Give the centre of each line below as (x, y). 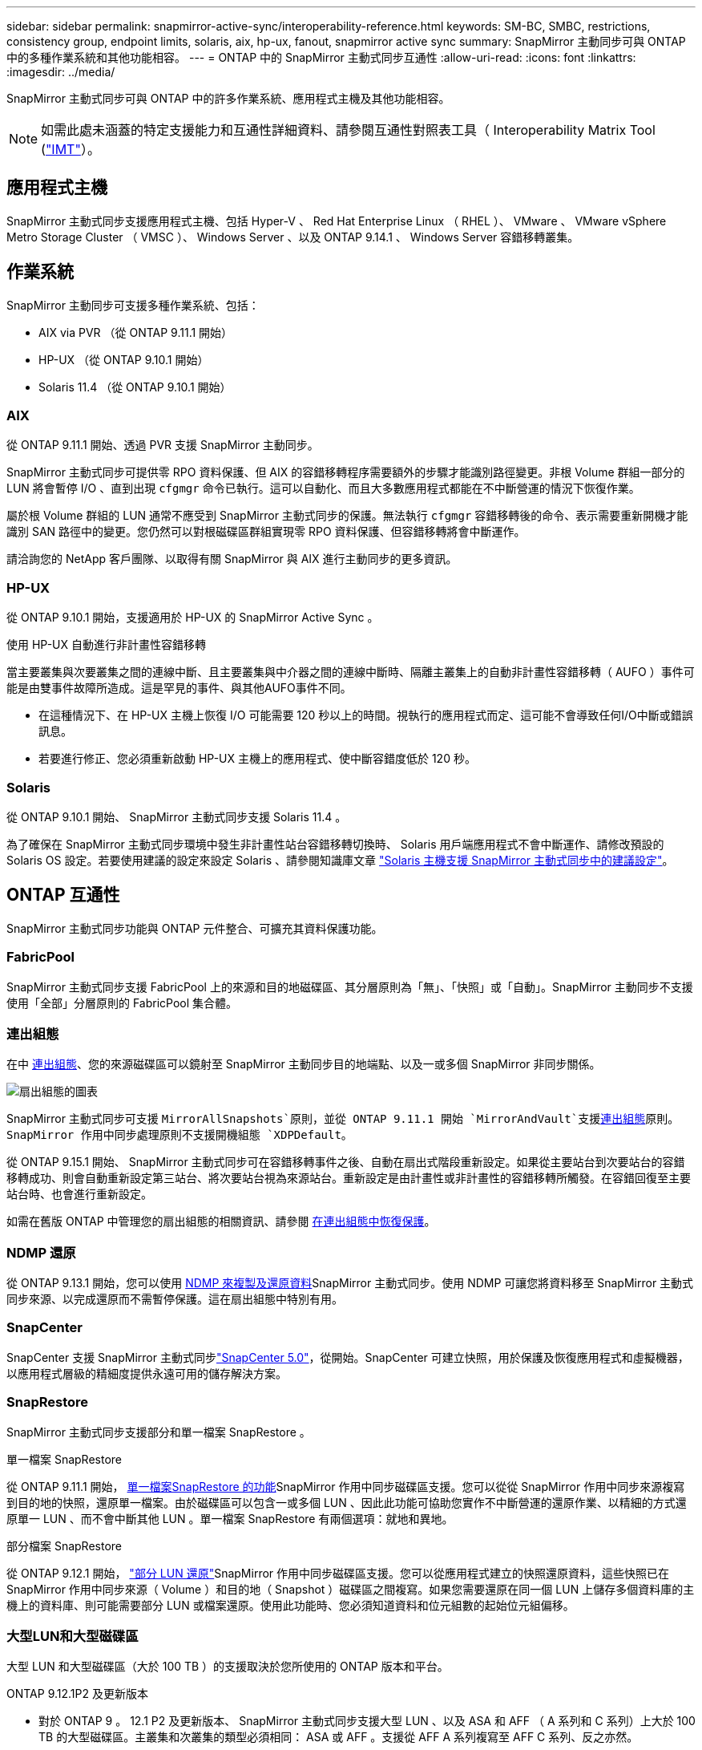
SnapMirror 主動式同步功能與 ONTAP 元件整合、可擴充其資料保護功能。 (195, 928)
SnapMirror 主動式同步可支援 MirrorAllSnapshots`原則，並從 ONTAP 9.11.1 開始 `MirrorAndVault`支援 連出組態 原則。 (343, 1119)
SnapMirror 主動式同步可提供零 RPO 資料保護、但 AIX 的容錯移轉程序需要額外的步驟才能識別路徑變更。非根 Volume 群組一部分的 (346, 472)
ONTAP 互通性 (63, 895)
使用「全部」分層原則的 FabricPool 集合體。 (122, 1003)
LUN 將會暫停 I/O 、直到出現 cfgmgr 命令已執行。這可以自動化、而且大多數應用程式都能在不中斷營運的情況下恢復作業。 (323, 488)
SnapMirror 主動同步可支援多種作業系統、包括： (133, 305)
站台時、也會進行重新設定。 (79, 1194)
